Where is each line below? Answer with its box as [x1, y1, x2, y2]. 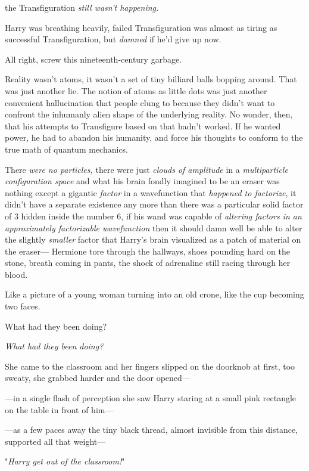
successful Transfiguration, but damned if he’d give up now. [5, 33, 221, 45]
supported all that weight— [5, 435, 106, 447]
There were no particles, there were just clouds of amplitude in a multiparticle [5, 163, 288, 175]
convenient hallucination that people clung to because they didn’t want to [5, 96, 275, 109]
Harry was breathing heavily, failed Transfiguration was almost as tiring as [5, 21, 277, 33]
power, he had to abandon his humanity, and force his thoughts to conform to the [5, 131, 303, 144]
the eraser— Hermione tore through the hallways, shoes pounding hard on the [5, 244, 290, 257]
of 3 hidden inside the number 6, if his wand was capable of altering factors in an [5, 209, 302, 222]
